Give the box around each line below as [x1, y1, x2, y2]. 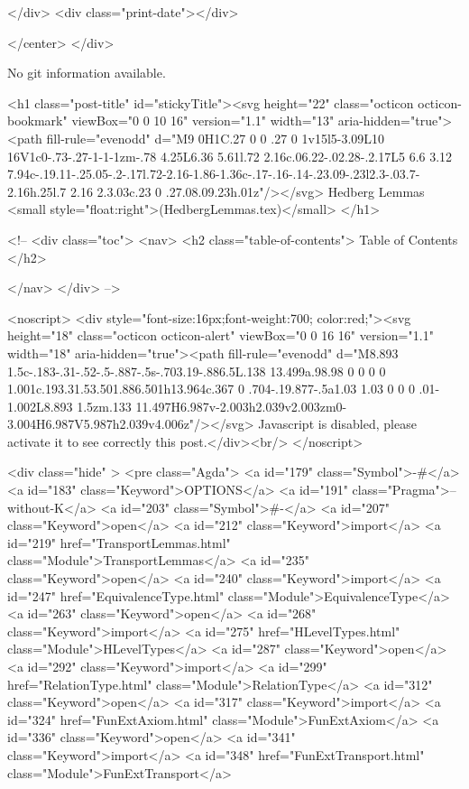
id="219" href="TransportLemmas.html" [7, 533, 231, 552]
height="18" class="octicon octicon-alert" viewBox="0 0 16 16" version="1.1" [7, 326, 434, 345]
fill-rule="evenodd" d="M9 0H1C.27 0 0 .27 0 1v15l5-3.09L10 [46, 128, 385, 147]
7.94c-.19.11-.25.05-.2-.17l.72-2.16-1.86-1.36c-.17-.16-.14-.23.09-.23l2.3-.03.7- [7, 164, 420, 183]
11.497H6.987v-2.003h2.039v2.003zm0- [135, 396, 347, 415]
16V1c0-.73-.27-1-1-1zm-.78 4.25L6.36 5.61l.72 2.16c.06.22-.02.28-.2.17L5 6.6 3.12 [7, 146, 453, 165]
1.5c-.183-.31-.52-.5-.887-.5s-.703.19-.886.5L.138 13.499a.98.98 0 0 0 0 [7, 361, 386, 380]
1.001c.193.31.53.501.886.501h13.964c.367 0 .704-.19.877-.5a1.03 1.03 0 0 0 [7, 379, 415, 398]
